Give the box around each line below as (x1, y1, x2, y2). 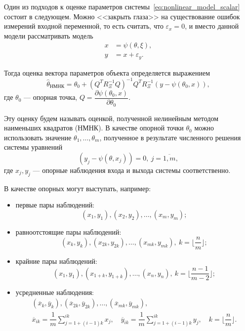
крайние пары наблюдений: (15, 255, 97, 266)
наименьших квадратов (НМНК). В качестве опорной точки (4, 123, 184, 133)
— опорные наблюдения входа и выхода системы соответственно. (33, 165, 231, 175)
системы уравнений (4, 142, 63, 152)
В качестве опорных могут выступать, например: (4, 183, 151, 193)
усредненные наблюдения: (15, 287, 94, 297)
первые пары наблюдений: (15, 200, 95, 210)
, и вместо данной (185, 21, 239, 31)
